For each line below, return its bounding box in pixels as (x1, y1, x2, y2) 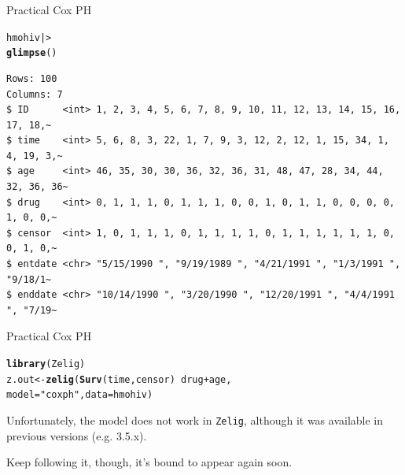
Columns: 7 (6, 88, 63, 100)
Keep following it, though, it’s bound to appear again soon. (6, 454, 293, 470)
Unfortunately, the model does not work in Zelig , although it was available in (6, 411, 384, 428)
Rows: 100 (6, 72, 57, 84)
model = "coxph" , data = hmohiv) (6, 389, 153, 401)
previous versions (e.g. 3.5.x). (6, 427, 147, 443)
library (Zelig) (6, 358, 86, 369)
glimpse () (6, 47, 57, 59)
